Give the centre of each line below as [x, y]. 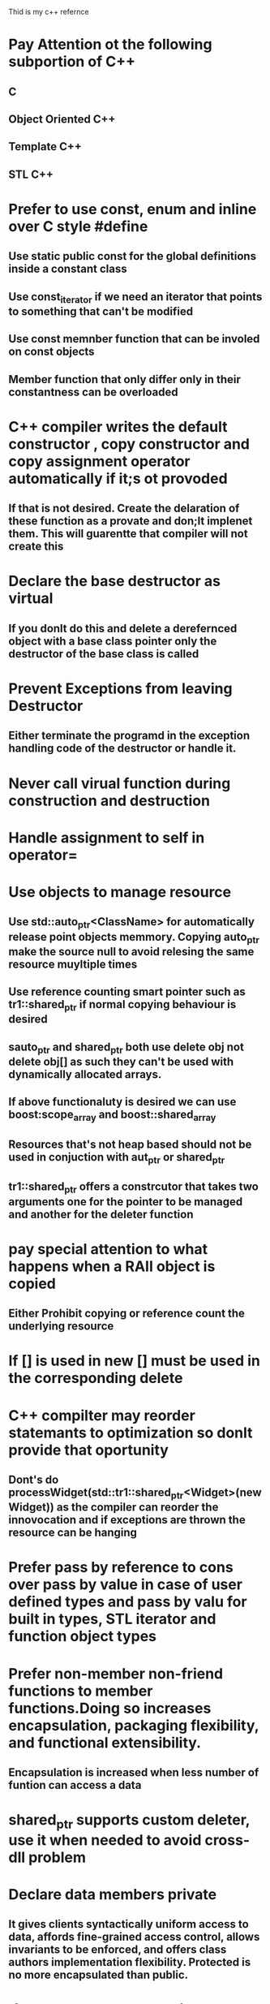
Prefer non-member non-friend [116, 1673]
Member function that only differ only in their [124, 379]
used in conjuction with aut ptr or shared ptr [117, 1158]
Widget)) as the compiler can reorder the [114, 1508]
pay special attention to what [108, 1249]
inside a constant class [68, 269]
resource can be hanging [73, 1533]
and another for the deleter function [101, 1214]
